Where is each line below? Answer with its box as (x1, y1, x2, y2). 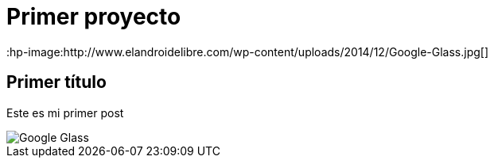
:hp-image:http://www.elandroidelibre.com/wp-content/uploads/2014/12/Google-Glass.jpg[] (6, 44, 489, 59)
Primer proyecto (6, 3, 181, 30)
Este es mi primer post (6, 105, 124, 120)
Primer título (6, 72, 107, 93)
